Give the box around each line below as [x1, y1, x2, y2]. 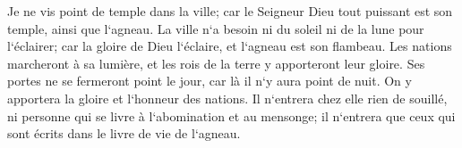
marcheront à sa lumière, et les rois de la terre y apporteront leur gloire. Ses [7, 53, 425, 72]
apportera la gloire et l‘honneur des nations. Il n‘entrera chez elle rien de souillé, [7, 88, 448, 107]
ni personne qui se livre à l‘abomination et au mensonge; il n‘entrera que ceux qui [7, 106, 456, 125]
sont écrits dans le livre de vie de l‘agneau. [7, 124, 241, 143]
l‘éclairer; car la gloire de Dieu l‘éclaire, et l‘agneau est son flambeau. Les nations [7, 37, 452, 55]
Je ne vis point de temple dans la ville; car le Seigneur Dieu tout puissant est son [7, 2, 453, 20]
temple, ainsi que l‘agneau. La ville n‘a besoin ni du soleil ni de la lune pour [7, 19, 424, 37]
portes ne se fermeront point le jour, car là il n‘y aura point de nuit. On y [7, 71, 412, 90]
